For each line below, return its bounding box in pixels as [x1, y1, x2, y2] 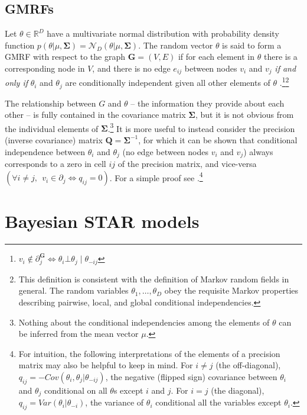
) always [243, 145, 273, 157]
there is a [263, 50, 298, 63]
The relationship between [5, 96, 96, 109]
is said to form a [222, 38, 282, 51]
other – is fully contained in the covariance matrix [5, 108, 186, 121]
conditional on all [44, 384, 107, 396]
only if [5, 76, 28, 89]
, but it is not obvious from [195, 108, 294, 121]
